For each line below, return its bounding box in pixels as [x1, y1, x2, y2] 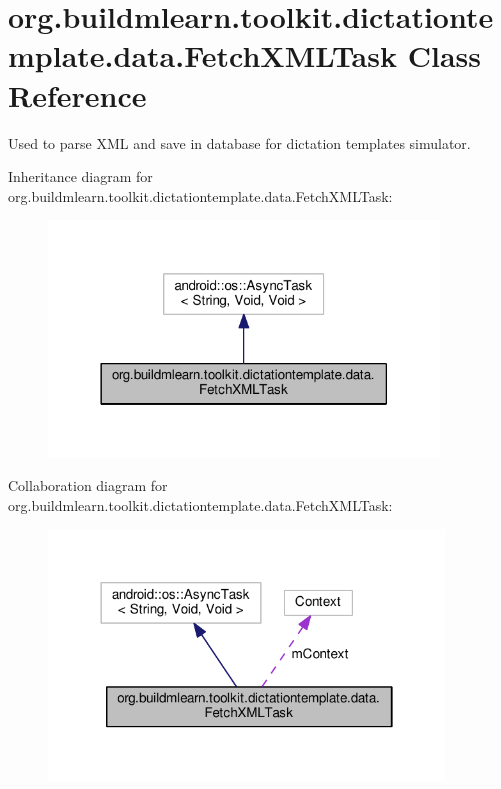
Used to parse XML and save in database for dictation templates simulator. [8, 132, 471, 153]
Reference [8, 74, 147, 115]
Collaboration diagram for [8, 475, 168, 496]
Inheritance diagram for [8, 166, 153, 187]
